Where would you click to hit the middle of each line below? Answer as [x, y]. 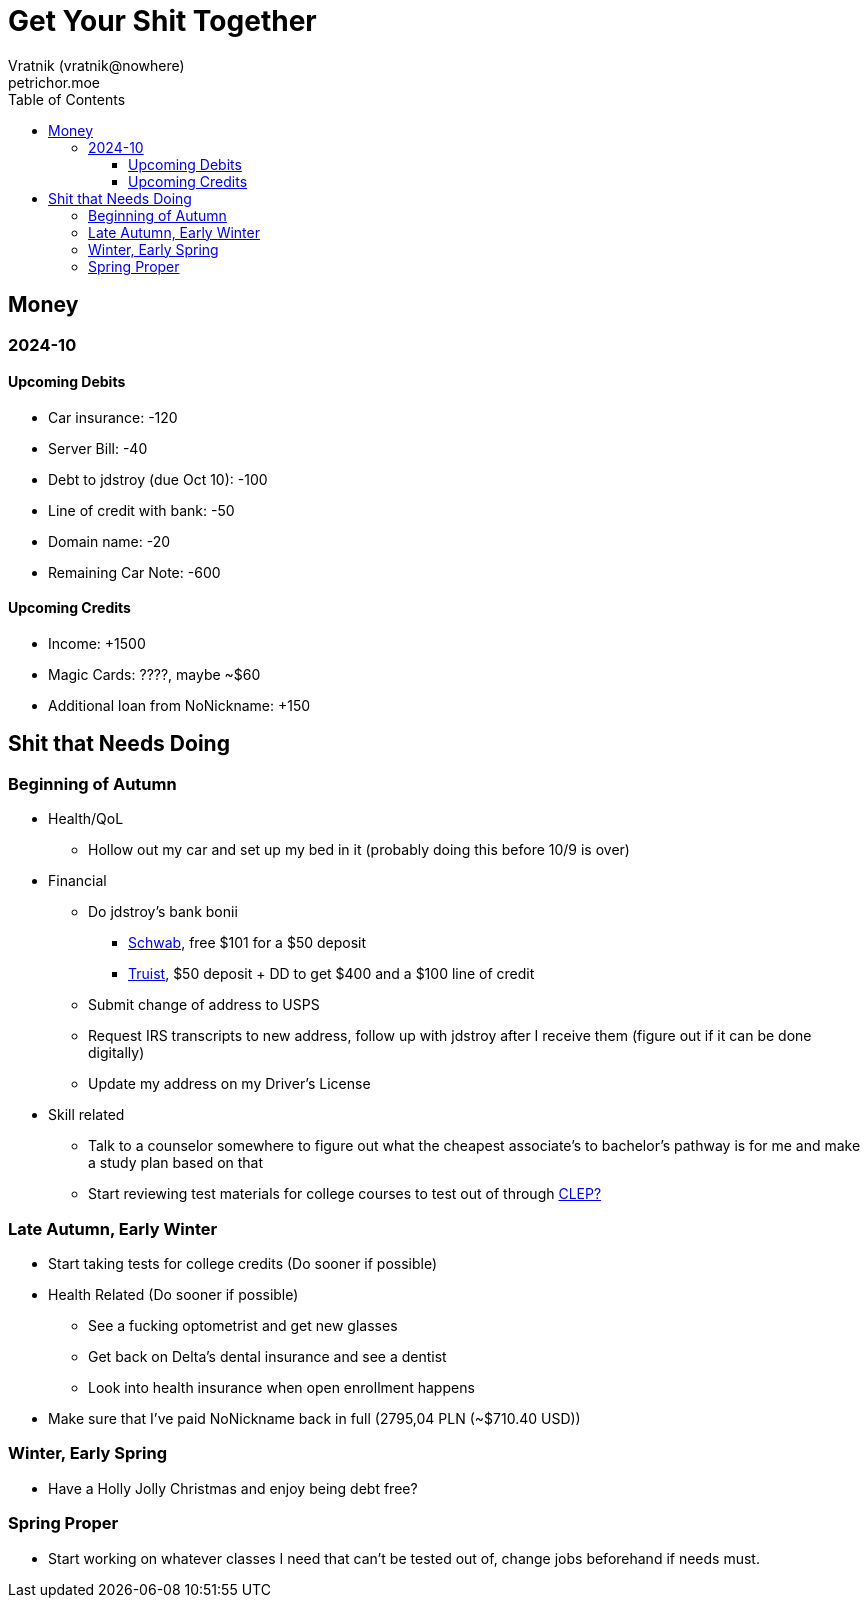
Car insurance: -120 [113, 417]
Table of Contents [67, 99]
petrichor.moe [54, 82]
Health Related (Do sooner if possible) [173, 1294]
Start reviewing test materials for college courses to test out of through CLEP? [345, 1194]
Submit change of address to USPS [204, 1005]
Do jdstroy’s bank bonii [163, 912]
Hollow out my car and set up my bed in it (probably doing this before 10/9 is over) [359, 850]
